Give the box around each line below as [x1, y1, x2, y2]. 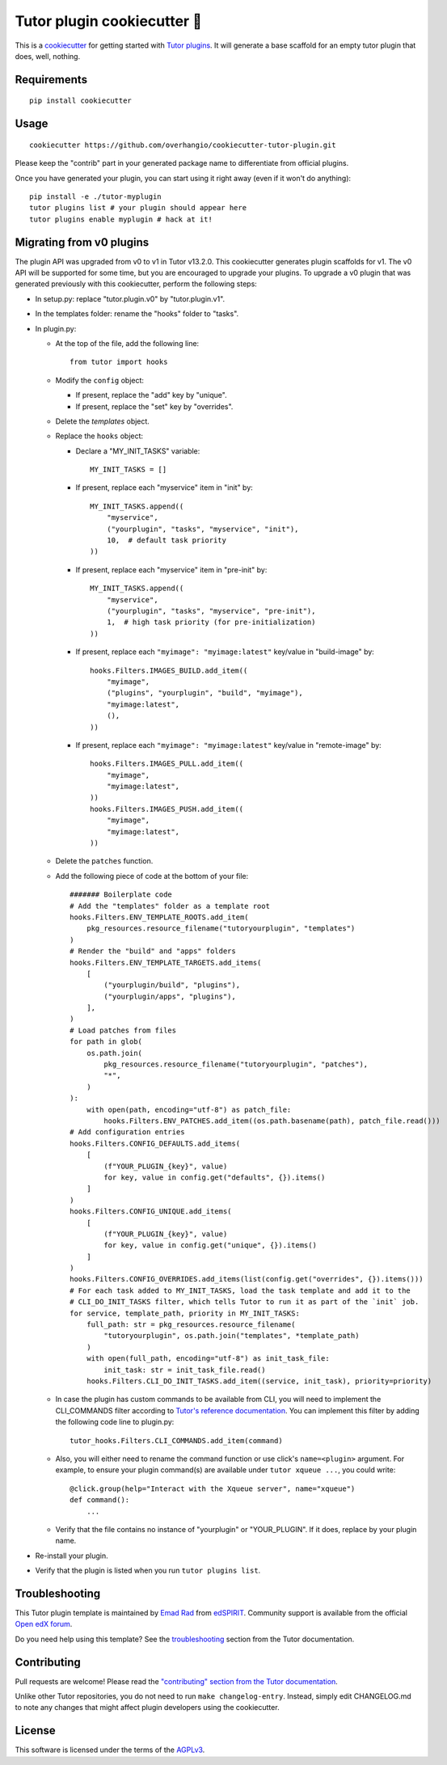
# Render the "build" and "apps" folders [70, 947, 236, 956]
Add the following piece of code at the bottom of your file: [55, 871, 249, 880]
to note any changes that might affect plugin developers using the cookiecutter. [15, 1703, 280, 1712]
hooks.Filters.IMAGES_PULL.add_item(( [90, 759, 244, 768]
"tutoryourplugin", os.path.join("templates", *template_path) [103, 1331, 360, 1341]
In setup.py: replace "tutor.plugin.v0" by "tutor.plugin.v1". [35, 293, 226, 303]
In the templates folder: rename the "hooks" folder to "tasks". [35, 309, 239, 319]
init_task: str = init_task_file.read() [103, 1365, 266, 1374]
